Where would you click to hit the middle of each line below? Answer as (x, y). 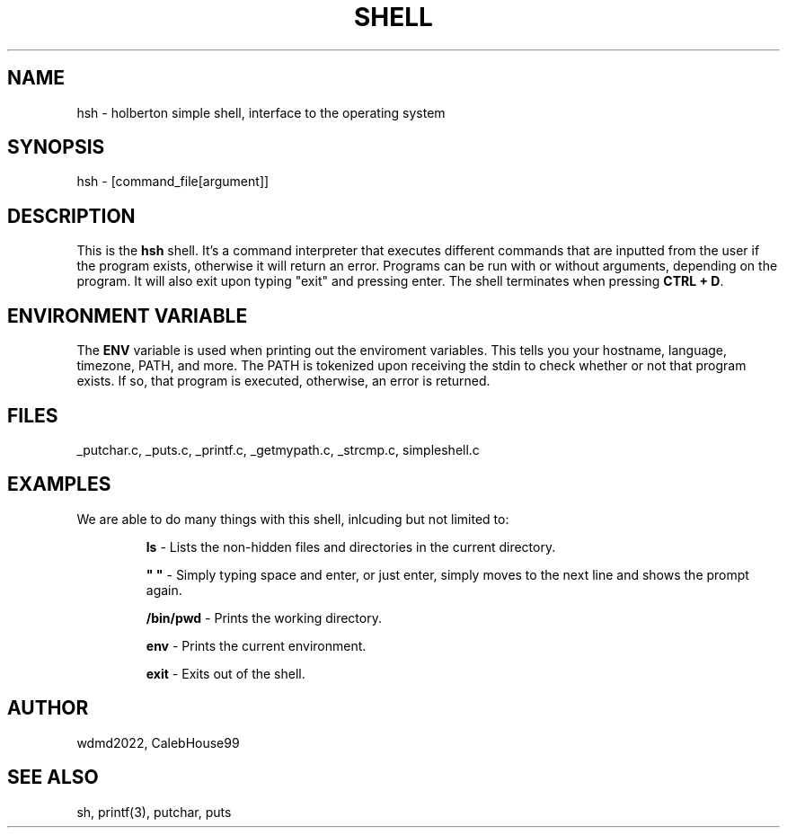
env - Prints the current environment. (256, 645)
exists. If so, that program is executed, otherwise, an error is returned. (283, 381)
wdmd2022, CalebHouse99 (158, 742)
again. (164, 590)
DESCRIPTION (71, 216)
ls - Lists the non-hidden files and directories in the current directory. (351, 546)
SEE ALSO (53, 777)
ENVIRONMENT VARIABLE (128, 315)
